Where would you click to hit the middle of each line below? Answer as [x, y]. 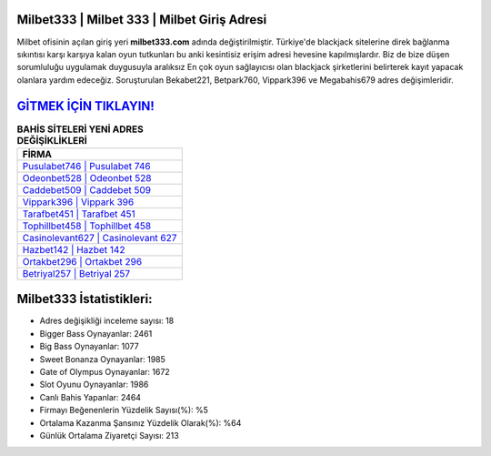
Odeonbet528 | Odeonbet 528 [87, 177]
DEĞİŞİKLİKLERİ [52, 140]
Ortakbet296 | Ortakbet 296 [82, 261]
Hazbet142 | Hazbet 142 [74, 249]
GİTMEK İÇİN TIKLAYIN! [85, 106]
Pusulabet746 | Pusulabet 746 [86, 166]
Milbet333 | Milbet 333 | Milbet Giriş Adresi [142, 20]
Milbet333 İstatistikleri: [85, 299]
